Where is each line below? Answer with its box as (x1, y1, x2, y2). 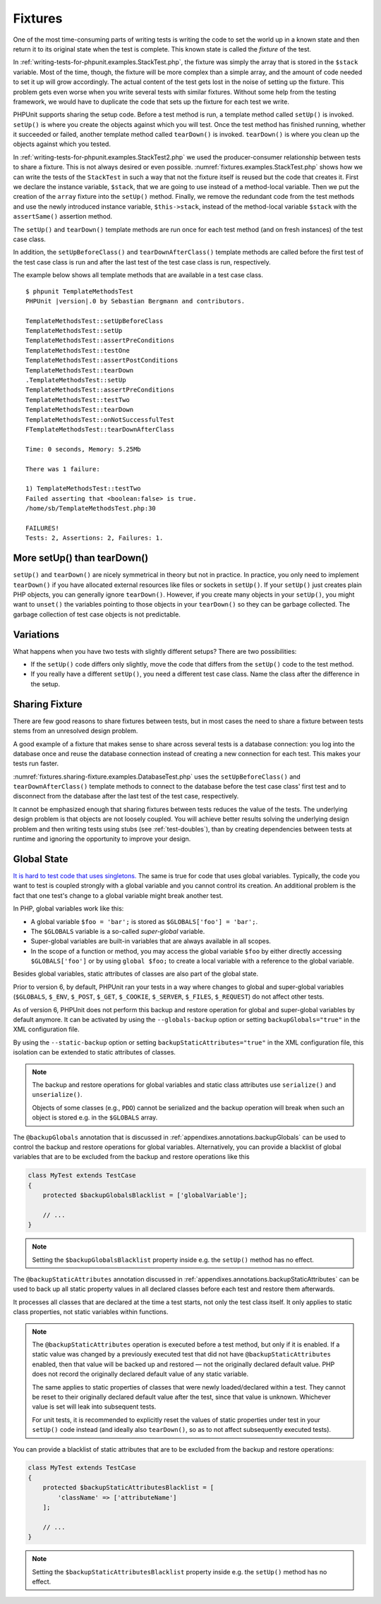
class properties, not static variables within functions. (13, 1308, 169, 1316)
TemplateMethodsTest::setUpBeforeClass (25, 317, 164, 324)
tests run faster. (13, 759, 59, 768)
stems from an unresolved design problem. (13, 727, 138, 735)
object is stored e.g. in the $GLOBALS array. (32, 1113, 158, 1122)
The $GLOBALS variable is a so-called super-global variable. (30, 927, 205, 935)
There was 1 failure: (25, 465, 100, 473)
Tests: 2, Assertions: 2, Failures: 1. (25, 534, 164, 542)
